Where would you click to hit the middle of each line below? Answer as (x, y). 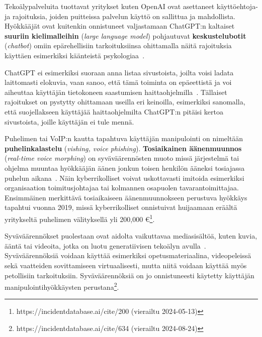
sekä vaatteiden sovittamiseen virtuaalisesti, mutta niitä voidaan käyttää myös (126, 265)
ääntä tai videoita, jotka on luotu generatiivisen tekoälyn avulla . (105, 245)
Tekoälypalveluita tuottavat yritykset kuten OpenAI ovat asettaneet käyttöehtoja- (131, 6)
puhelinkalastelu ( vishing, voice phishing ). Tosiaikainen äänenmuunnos (123, 148)
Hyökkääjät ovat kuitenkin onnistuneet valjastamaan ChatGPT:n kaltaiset (120, 26)
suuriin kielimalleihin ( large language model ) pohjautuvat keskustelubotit (125, 35)
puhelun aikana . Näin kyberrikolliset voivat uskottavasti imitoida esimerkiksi (124, 178)
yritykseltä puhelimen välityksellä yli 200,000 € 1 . (80, 218)
